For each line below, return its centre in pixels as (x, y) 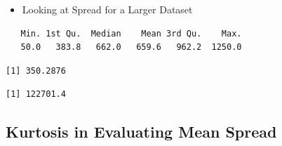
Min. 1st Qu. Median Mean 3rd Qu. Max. (131, 33)
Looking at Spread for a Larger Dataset (107, 9)
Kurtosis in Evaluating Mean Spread (141, 132)
